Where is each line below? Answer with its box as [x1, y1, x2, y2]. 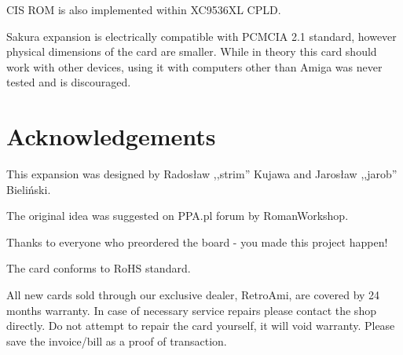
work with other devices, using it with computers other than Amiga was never [6, 58, 383, 75]
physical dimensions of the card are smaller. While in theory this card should [6, 43, 377, 60]
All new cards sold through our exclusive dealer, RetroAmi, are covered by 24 [6, 287, 380, 303]
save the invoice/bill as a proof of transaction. [6, 332, 227, 349]
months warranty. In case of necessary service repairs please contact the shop [6, 302, 376, 318]
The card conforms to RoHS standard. [6, 260, 191, 276]
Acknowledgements [6, 120, 216, 152]
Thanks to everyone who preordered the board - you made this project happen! [6, 233, 388, 250]
